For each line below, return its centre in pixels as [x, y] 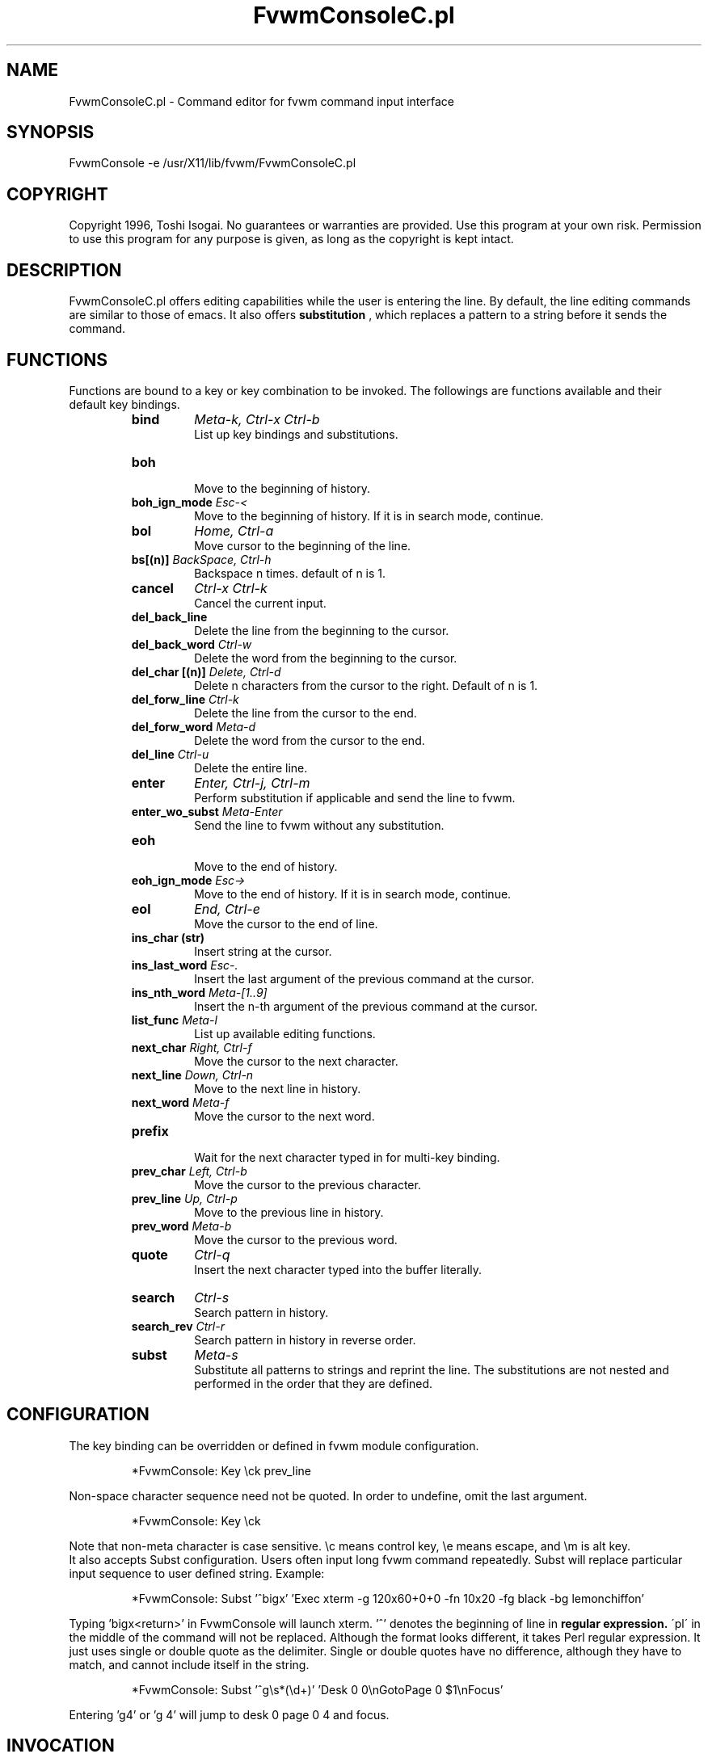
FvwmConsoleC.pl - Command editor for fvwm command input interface [261, 101]
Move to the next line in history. [278, 1088]
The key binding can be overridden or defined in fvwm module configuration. [274, 1445]
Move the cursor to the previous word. [296, 1239]
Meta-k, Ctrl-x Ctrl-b [257, 419]
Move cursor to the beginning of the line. [303, 545]
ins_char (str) [168, 937]
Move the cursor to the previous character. [308, 1184]
